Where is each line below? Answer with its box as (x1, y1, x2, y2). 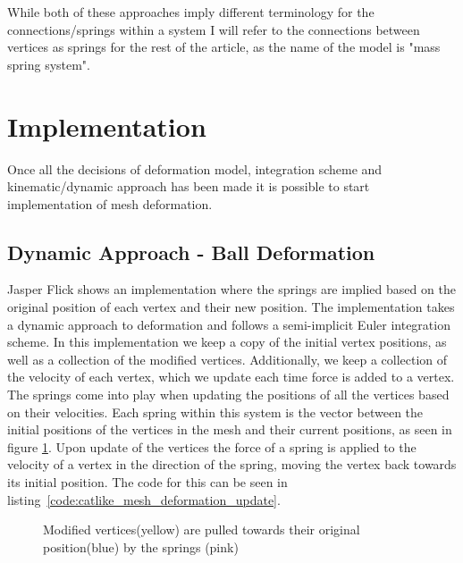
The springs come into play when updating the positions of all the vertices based (7, 385, 450, 404)
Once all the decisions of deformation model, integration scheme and (7, 159, 383, 178)
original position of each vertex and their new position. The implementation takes (7, 298, 455, 316)
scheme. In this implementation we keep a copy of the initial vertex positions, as (7, 332, 447, 351)
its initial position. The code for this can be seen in (7, 473, 288, 492)
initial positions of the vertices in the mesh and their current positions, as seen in (7, 420, 452, 439)
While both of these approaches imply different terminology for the (7, 3, 375, 21)
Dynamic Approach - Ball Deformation (7, 238, 375, 265)
